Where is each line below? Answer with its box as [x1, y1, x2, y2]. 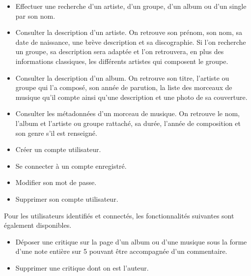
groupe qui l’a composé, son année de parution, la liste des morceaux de [15, 82, 232, 92]
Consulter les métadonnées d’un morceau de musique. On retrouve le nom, [15, 108, 240, 119]
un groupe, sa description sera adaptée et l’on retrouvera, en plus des [15, 46, 224, 57]
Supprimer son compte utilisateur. [15, 193, 118, 204]
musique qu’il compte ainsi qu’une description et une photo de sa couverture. [15, 92, 248, 102]
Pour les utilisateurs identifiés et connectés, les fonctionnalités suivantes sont [4, 210, 234, 220]
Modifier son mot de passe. [15, 177, 97, 187]
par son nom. [15, 10, 56, 21]
